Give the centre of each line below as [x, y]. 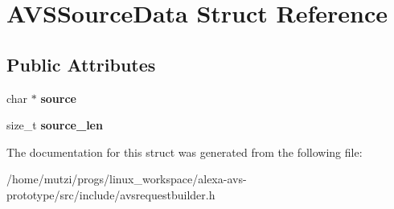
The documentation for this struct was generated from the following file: [185, 152]
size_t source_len [55, 125]
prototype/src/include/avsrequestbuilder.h [111, 194]
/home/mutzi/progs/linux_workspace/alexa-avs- [127, 179]
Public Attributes [81, 64]
